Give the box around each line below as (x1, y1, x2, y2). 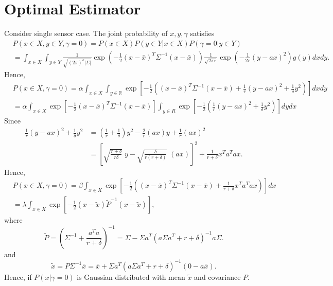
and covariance (194, 271, 241, 282)
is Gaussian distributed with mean (77, 271, 185, 282)
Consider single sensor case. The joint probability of (4, 28, 168, 39)
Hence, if (4, 271, 32, 282)
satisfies (190, 28, 215, 39)
